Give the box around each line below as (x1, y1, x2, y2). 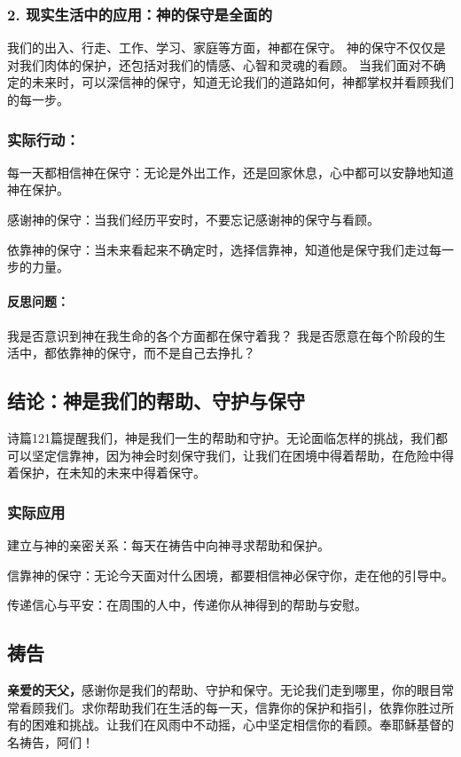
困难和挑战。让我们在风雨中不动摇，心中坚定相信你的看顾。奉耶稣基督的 (31, 715, 454, 734)
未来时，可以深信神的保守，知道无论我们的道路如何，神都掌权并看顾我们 (31, 73, 454, 91)
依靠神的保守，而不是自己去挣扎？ (56, 343, 255, 362)
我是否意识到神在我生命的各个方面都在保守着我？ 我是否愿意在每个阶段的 (7, 326, 434, 344)
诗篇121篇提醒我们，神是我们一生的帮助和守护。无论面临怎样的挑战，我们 (7, 428, 435, 446)
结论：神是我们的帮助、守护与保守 (7, 387, 305, 414)
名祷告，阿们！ (7, 732, 94, 751)
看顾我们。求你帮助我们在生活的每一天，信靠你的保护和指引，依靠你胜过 (19, 698, 441, 716)
